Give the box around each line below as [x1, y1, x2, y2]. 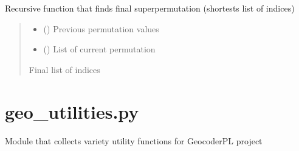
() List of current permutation [43, 43, 156, 55]
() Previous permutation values [43, 22, 159, 35]
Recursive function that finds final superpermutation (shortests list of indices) [5, 2, 295, 14]
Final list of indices [29, 63, 100, 75]
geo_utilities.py [5, 99, 139, 124]
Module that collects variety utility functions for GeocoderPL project [5, 134, 263, 147]
